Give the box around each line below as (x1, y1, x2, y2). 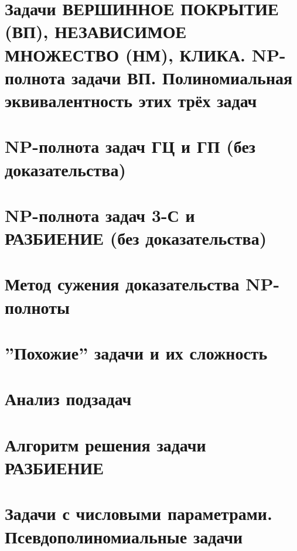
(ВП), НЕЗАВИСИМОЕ (5, 19, 187, 43)
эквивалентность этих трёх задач (5, 88, 257, 112)
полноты (5, 295, 70, 319)
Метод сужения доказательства (5, 272, 240, 296)
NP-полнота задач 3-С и (5, 203, 195, 227)
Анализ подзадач (5, 386, 132, 410)
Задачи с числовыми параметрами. (5, 501, 272, 525)
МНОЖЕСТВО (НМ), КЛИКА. (5, 42, 246, 66)
